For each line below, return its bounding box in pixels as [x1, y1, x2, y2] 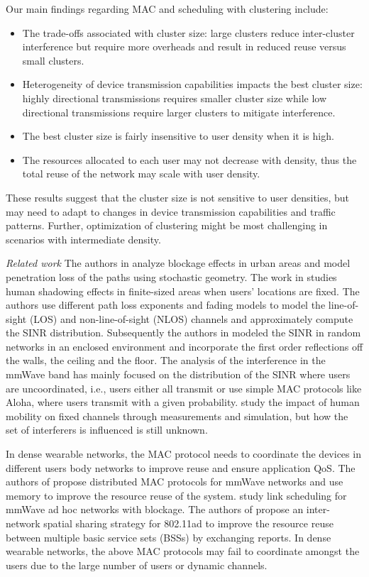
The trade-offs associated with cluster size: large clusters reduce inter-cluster [22, 25, 355, 40]
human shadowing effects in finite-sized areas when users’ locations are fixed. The [6, 283, 360, 298]
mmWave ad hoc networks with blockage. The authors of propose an [6, 502, 304, 517]
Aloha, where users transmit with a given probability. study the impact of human [6, 395, 360, 410]
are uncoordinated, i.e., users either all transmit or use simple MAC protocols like [6, 380, 362, 395]
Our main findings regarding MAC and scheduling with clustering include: [6, 1, 329, 16]
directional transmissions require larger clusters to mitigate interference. [22, 104, 336, 119]
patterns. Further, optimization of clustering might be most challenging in [6, 218, 328, 233]
